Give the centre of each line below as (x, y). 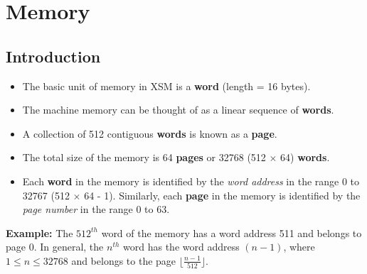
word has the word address (181, 247)
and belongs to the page (124, 260)
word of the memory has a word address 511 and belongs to (232, 232)
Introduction (53, 56)
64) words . (305, 157)
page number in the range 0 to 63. (96, 209)
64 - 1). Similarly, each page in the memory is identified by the (222, 195)
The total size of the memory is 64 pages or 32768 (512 (144, 157)
